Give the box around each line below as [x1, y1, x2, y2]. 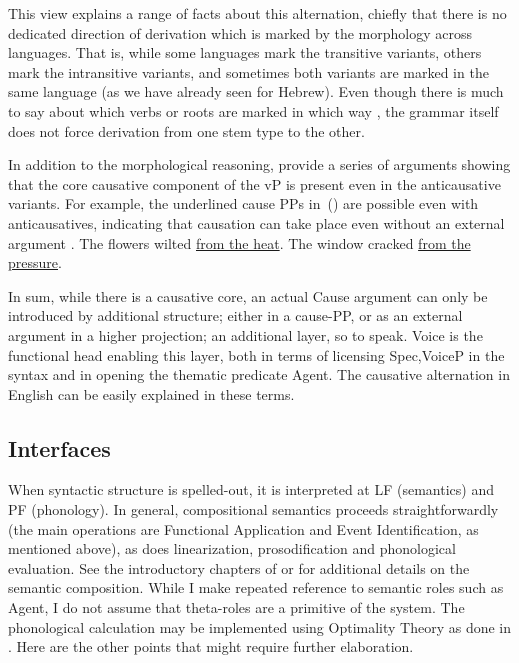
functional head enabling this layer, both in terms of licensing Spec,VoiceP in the [8, 344, 505, 365]
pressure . [8, 252, 62, 273]
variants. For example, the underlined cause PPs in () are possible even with [8, 193, 479, 214]
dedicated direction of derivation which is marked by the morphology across [8, 22, 472, 43]
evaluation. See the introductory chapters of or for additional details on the [8, 557, 470, 578]
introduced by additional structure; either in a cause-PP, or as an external [8, 305, 463, 326]
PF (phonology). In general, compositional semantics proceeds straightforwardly [8, 499, 499, 520]
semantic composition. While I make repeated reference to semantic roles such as [8, 577, 504, 598]
